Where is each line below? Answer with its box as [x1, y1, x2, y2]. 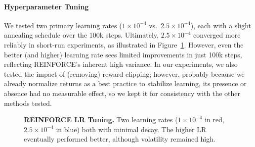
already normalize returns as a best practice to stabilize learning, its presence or [4, 78, 247, 89]
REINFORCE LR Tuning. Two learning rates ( [24, 114, 178, 125]
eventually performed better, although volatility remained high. [24, 134, 215, 144]
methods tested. [4, 98, 52, 108]
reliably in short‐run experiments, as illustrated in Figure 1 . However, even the [4, 39, 244, 49]
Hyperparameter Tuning [4, 1, 89, 11]
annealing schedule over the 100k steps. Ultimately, [4, 30, 159, 40]
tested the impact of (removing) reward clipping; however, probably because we [4, 68, 245, 79]
